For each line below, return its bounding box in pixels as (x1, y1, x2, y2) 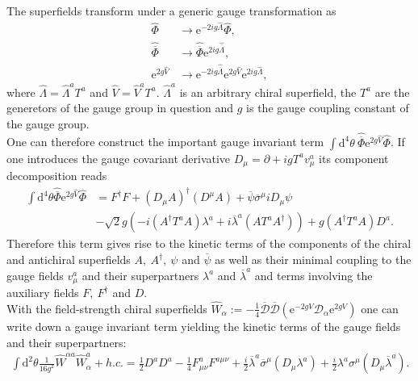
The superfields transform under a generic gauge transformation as (6, 2, 336, 19)
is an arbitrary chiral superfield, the (179, 83, 357, 100)
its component (319, 149, 389, 166)
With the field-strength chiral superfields (6, 299, 207, 316)
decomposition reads (6, 167, 107, 184)
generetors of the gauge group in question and (6, 99, 234, 116)
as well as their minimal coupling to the (215, 251, 412, 268)
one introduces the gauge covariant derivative (6, 149, 231, 166)
